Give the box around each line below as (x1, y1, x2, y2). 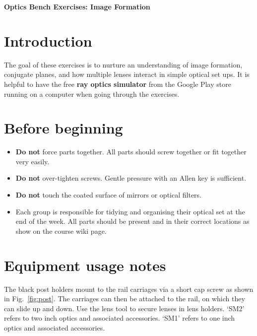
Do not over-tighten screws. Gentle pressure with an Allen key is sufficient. (15, 173, 247, 183)
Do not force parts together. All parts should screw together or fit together (15, 146, 247, 157)
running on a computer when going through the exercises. (4, 88, 180, 99)
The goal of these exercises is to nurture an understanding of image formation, (4, 59, 243, 69)
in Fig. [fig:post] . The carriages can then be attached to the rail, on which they (4, 293, 245, 304)
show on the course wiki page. (15, 225, 107, 236)
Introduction (4, 30, 92, 51)
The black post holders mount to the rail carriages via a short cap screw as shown (4, 283, 254, 294)
